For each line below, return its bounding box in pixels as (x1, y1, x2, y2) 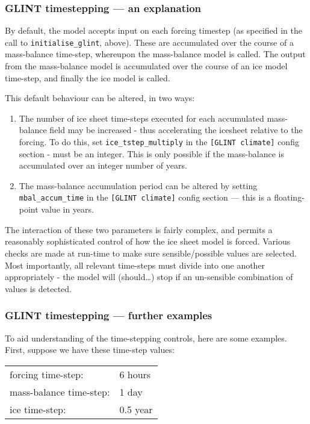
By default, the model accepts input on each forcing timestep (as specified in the (5, 24, 303, 37)
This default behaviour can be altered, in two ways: (5, 92, 195, 104)
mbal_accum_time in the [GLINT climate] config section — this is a (19, 191, 271, 204)
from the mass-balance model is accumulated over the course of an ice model (5, 60, 288, 72)
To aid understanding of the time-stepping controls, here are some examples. (5, 331, 287, 344)
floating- (274, 191, 305, 204)
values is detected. (5, 282, 72, 295)
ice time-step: (10, 402, 66, 416)
